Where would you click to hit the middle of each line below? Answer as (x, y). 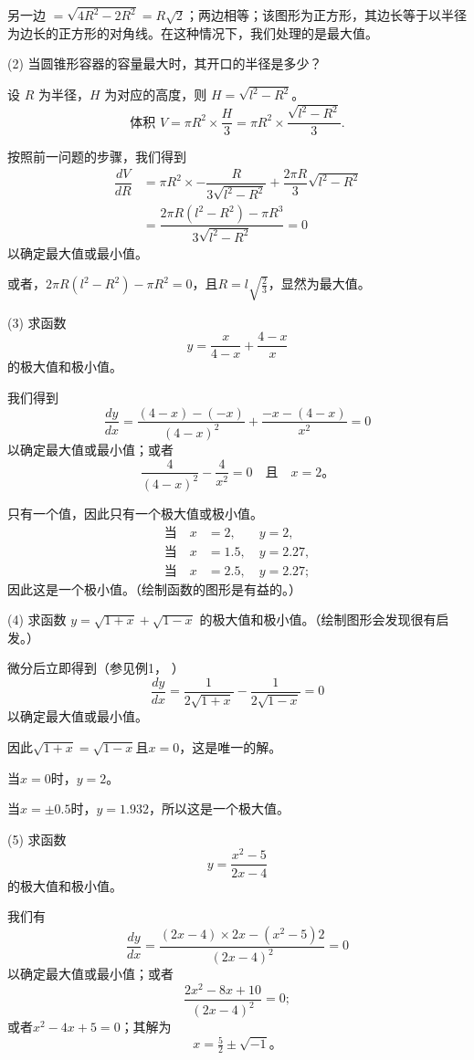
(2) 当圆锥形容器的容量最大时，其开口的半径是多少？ (165, 63)
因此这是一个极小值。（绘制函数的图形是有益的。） (154, 588)
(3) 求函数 (37, 322)
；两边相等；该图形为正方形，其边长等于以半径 (326, 15)
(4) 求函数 (37, 619)
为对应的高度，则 (156, 94)
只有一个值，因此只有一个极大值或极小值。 (135, 513)
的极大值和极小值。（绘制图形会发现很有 (318, 619)
